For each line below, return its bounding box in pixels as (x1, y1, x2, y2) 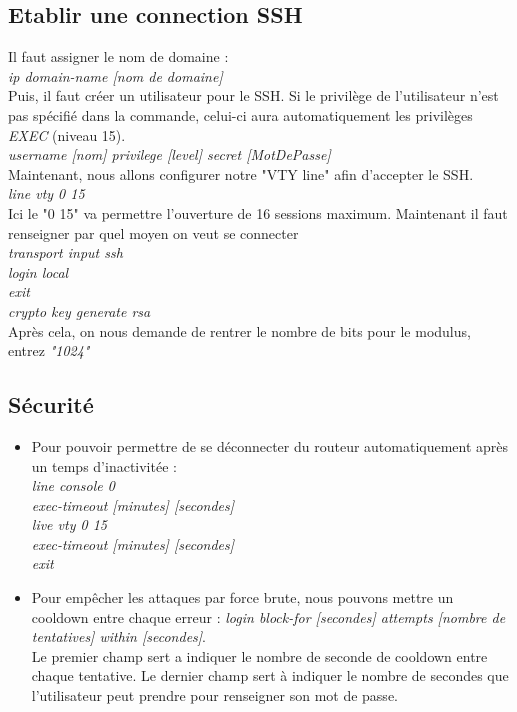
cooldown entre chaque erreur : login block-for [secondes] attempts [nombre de (31, 606, 506, 627)
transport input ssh (8, 242, 123, 263)
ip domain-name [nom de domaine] (8, 65, 223, 86)
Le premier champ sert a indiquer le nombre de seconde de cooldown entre (31, 645, 488, 666)
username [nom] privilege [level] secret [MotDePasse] (8, 144, 331, 165)
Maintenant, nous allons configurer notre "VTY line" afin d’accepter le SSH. (8, 163, 474, 184)
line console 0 (31, 475, 115, 496)
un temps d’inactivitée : (31, 455, 177, 476)
